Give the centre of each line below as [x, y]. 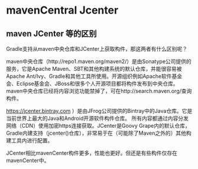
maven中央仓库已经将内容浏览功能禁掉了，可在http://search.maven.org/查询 [99, 91]
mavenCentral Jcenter [62, 10]
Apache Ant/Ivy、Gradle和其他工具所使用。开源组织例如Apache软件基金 [94, 76]
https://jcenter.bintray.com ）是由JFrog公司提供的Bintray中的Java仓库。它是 [99, 111]
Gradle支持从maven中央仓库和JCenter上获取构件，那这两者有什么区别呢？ [97, 49]
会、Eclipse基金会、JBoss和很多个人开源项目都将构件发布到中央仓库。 [92, 84]
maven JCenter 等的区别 [51, 33]
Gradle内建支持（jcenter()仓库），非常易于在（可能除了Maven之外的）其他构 [99, 133]
